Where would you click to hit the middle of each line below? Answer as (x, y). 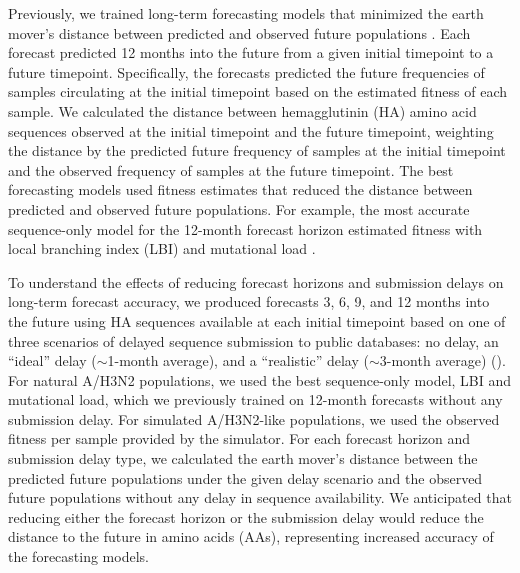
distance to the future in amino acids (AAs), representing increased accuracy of (251, 536)
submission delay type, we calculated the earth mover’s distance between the (243, 458)
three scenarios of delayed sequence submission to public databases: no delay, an (253, 340)
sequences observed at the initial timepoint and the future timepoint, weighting (251, 130)
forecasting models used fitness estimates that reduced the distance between (240, 189)
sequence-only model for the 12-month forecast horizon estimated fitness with (245, 228)
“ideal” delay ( (52, 360)
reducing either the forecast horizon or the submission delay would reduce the (246, 516)
